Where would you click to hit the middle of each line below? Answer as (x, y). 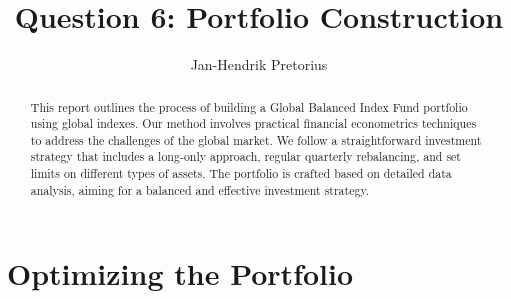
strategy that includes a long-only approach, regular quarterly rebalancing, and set (245, 156)
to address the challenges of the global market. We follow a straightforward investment (256, 139)
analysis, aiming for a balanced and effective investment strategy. (200, 189)
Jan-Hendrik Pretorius (259, 64)
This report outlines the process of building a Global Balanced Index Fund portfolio (249, 106)
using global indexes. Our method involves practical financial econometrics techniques (253, 123)
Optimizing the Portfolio (180, 273)
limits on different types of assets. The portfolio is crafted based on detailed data (241, 173)
